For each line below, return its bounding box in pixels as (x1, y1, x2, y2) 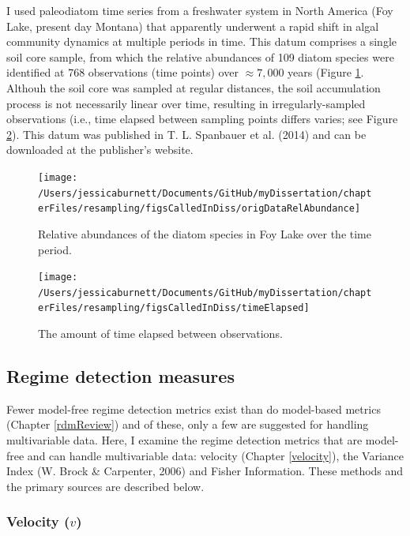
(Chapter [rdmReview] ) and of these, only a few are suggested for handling (6, 416, 369, 433)
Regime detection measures (6, 364, 235, 388)
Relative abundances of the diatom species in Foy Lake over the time (38, 225, 371, 242)
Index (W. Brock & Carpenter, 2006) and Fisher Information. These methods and (6, 463, 404, 479)
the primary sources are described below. (6, 478, 205, 494)
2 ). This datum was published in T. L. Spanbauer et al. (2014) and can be (6, 126, 367, 142)
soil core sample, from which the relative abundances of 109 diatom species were (6, 48, 394, 65)
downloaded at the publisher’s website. (6, 141, 194, 158)
